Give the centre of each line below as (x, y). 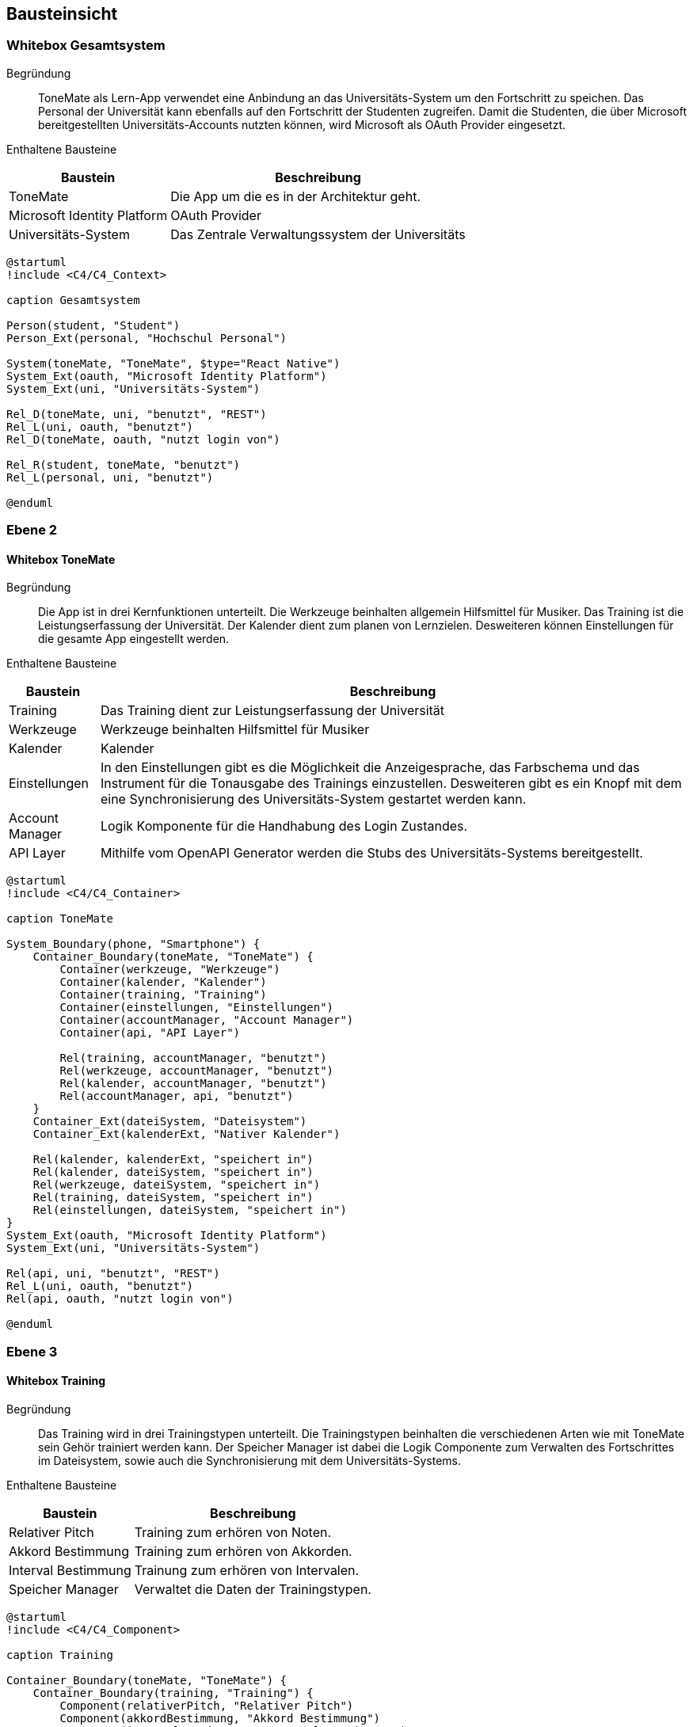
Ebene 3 (32, 1351)
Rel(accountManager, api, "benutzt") (177, 1096)
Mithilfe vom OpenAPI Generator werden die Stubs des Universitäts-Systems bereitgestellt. (371, 853)
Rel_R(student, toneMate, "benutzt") (124, 464)
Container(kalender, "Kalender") (163, 982)
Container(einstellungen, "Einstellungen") (197, 1008)
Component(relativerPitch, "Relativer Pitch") (207, 1705)
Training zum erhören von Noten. (233, 1532)
